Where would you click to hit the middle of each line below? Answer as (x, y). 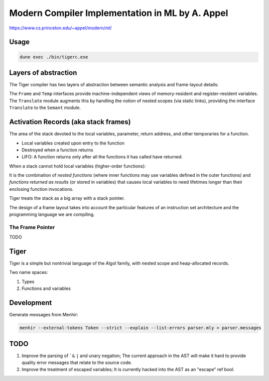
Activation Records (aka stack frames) (70, 122)
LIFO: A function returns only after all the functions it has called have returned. (102, 157)
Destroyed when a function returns (58, 150)
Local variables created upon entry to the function (73, 143)
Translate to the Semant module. (45, 108)
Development (31, 303)
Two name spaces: (29, 272)
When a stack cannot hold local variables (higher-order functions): (77, 166)
